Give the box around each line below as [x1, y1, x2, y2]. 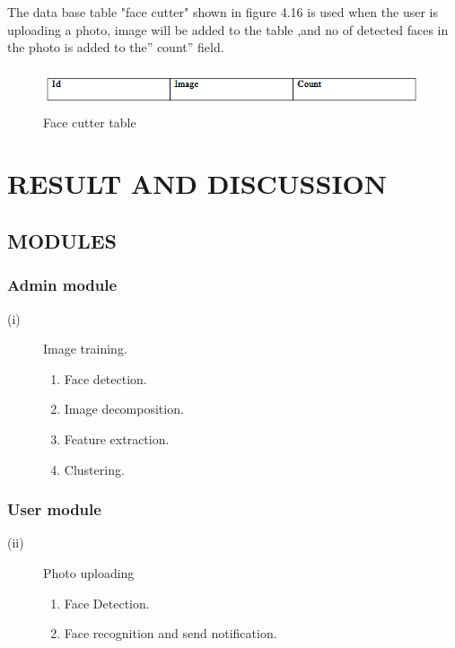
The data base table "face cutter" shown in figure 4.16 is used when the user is [7, 3, 439, 21]
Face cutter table [43, 112, 136, 131]
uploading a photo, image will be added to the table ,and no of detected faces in [7, 20, 449, 39]
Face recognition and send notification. [64, 624, 277, 643]
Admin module [7, 274, 118, 296]
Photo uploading [43, 563, 135, 582]
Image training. [43, 339, 127, 358]
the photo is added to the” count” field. [7, 38, 224, 57]
